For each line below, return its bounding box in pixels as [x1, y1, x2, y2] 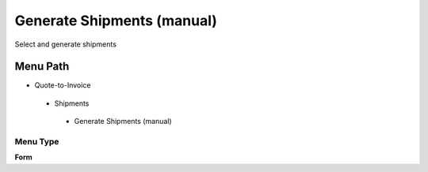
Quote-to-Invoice [34, 80, 91, 90]
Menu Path [14, 60, 70, 73]
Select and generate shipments [14, 39, 117, 49]
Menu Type [14, 136, 59, 147]
